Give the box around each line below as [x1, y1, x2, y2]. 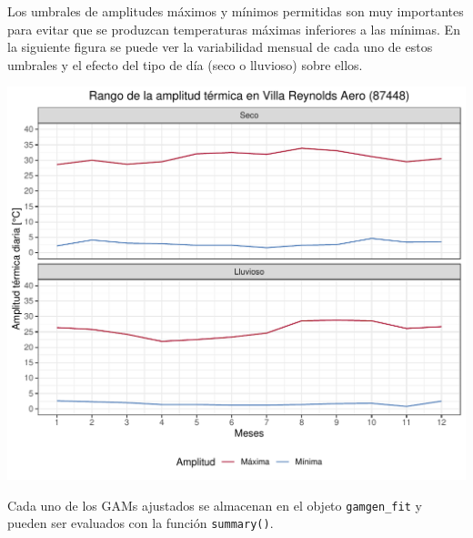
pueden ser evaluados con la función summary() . [7, 513, 274, 533]
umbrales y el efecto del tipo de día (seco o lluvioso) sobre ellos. [7, 55, 363, 74]
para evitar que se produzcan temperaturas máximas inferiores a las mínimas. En [7, 19, 460, 38]
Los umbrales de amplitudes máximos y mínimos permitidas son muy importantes [7, 2, 464, 20]
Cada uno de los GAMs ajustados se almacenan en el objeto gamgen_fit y [7, 495, 422, 514]
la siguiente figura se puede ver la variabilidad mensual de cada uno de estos [7, 37, 433, 56]
